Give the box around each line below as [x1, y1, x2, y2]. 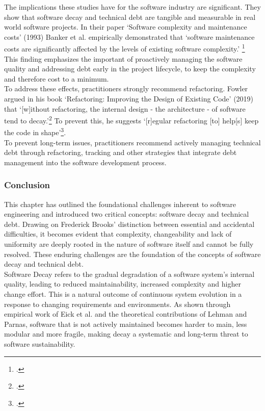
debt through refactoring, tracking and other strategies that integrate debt [4, 147, 237, 158]
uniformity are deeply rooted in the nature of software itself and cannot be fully [4, 239, 254, 249]
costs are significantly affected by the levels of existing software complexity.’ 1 [4, 42, 245, 54]
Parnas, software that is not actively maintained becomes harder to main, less [4, 318, 247, 329]
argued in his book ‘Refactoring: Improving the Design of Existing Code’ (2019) [4, 93, 254, 104]
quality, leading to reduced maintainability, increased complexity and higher [4, 278, 241, 289]
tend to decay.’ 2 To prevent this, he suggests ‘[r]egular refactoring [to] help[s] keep [4, 114, 259, 125]
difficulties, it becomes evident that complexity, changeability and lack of [4, 228, 232, 239]
